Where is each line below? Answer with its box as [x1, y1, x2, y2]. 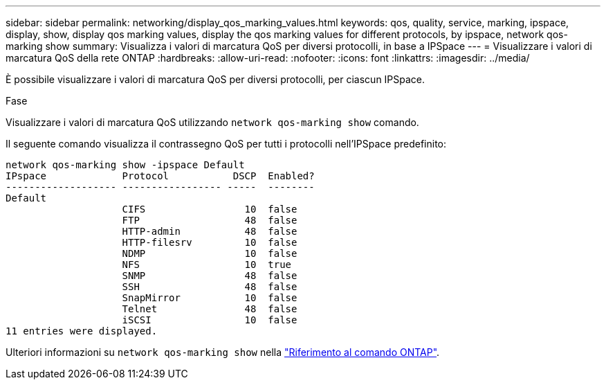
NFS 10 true [122, 259, 292, 270]
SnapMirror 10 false [122, 292, 297, 303]
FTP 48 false [122, 215, 297, 226]
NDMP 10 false [122, 248, 297, 259]
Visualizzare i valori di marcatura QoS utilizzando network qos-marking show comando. [6, 116, 419, 128]
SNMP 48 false [122, 270, 297, 281]
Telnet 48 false [122, 303, 297, 314]
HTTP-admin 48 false [122, 226, 297, 237]
